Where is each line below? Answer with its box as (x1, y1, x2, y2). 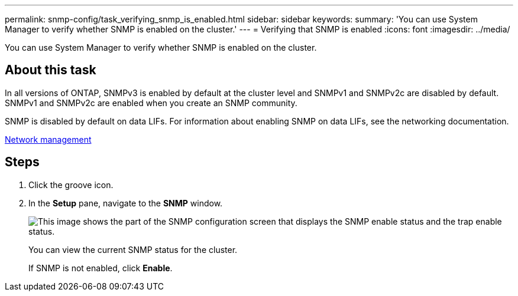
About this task (5, 63, 96, 78)
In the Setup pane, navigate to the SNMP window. (28, 198, 223, 208)
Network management (5, 134, 92, 144)
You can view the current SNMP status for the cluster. (28, 244, 238, 255)
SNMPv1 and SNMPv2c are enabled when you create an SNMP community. (5, 97, 297, 108)
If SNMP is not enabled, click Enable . (28, 262, 173, 273)
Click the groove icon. (28, 179, 114, 190)
